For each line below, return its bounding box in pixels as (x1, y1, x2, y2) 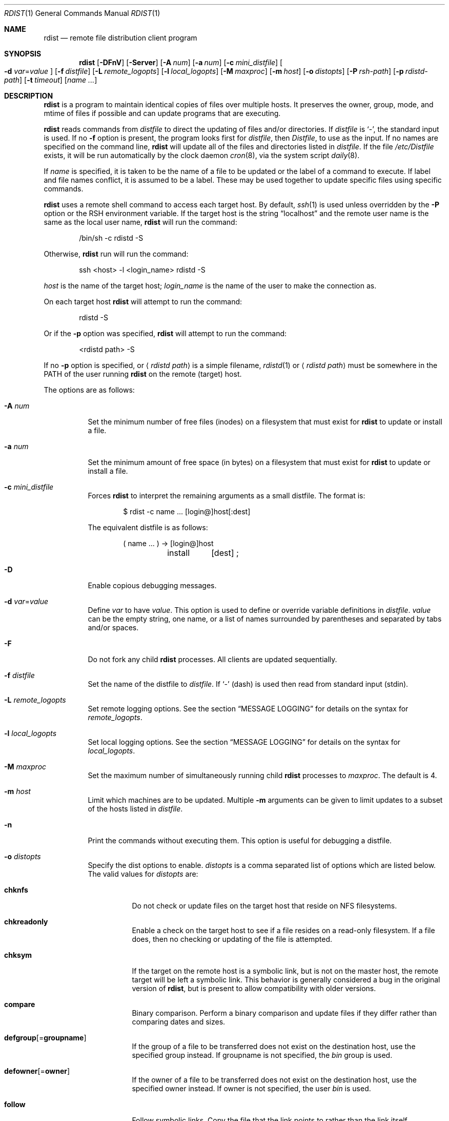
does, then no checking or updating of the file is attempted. (132, 935, 333, 943)
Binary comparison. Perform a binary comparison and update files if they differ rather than (132, 1009, 437, 1017)
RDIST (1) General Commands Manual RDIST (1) (4, 9, 160, 17)
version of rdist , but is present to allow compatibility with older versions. (132, 984, 376, 993)
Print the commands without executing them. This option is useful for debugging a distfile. (88, 836, 392, 845)
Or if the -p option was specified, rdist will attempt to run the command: (44, 329, 287, 338)
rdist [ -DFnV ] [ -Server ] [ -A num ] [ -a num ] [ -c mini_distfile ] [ (79, 58, 283, 67)
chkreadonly (4, 917, 48, 926)
